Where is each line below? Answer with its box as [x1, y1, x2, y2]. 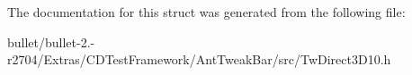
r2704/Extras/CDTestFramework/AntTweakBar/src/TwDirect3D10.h [7, 50, 391, 69]
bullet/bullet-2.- [7, 32, 95, 51]
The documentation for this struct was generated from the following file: [7, 3, 406, 21]
